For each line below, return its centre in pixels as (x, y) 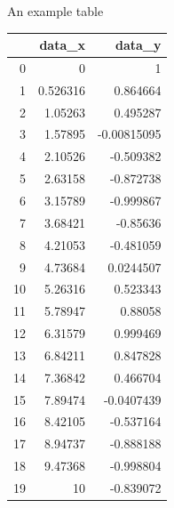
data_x (62, 45)
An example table (55, 11)
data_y (138, 45)
